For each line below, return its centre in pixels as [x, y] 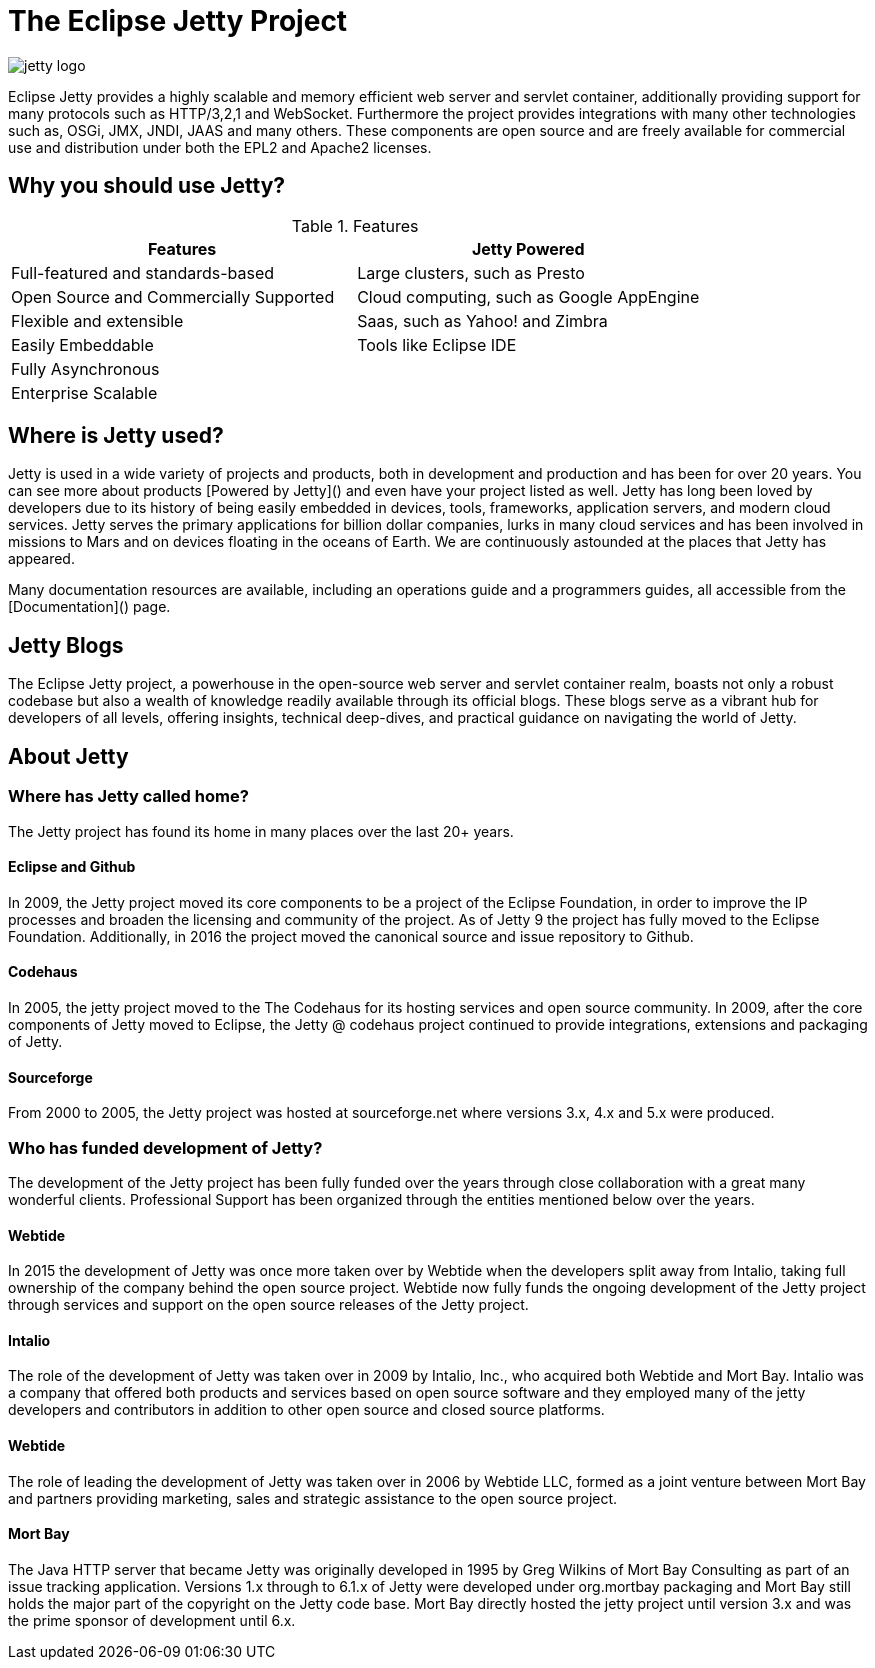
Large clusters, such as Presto [471, 272]
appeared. [41, 559]
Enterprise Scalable [84, 392]
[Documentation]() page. [89, 607]
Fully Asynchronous [85, 368]
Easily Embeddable [82, 344]
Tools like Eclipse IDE [437, 344]
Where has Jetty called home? [128, 796]
